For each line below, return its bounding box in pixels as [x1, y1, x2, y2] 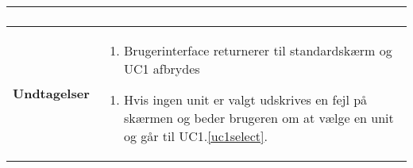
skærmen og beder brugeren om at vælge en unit [123, 109, 394, 127]
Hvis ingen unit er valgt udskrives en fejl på [123, 90, 368, 109]
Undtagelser [13, 84, 90, 102]
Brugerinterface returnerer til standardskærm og [123, 41, 392, 59]
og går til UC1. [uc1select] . [123, 127, 268, 145]
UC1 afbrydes [123, 59, 200, 78]
